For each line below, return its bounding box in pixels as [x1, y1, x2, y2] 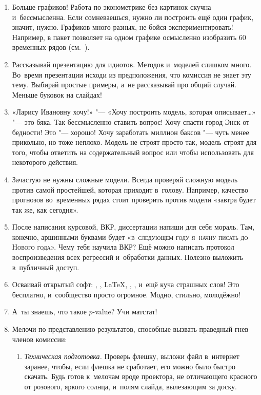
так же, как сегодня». [12, 204, 78, 215]
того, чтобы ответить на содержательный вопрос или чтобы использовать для [12, 146, 254, 157]
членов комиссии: [12, 333, 67, 344]
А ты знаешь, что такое [12, 306, 87, 317]
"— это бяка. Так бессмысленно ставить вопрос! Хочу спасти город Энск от [12, 116, 250, 127]
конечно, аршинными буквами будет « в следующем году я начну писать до [12, 231, 248, 242]
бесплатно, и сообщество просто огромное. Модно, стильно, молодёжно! [12, 289, 240, 299]
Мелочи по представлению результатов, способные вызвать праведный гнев [12, 324, 249, 334]
